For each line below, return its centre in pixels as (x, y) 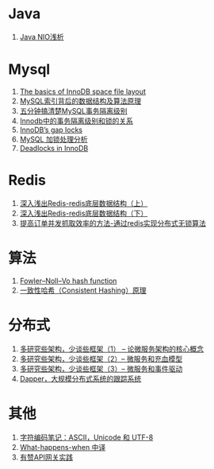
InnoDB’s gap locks (51, 130)
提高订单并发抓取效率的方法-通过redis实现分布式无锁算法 (113, 223)
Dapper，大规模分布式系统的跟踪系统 (80, 378)
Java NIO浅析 (42, 37)
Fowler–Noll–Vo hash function (68, 281)
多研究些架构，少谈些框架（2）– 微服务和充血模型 (101, 359)
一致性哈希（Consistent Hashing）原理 (83, 290)
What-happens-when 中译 (63, 447)
